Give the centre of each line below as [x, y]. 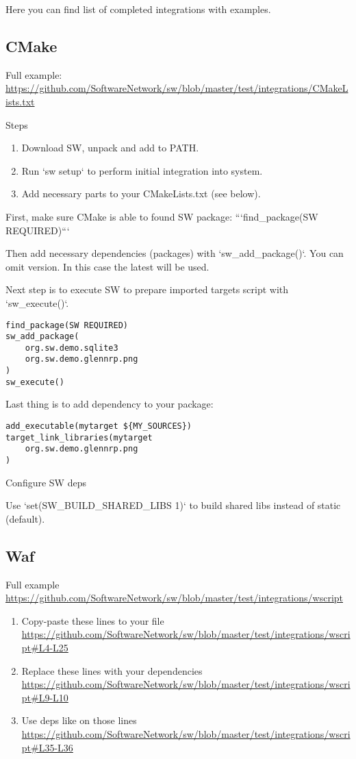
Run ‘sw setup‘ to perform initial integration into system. [142, 170]
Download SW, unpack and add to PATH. [110, 148]
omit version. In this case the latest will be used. [107, 266]
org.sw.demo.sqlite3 [72, 348]
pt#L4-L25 [45, 648]
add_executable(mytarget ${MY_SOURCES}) [99, 426]
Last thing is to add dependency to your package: [110, 404]
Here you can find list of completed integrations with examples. [138, 9]
